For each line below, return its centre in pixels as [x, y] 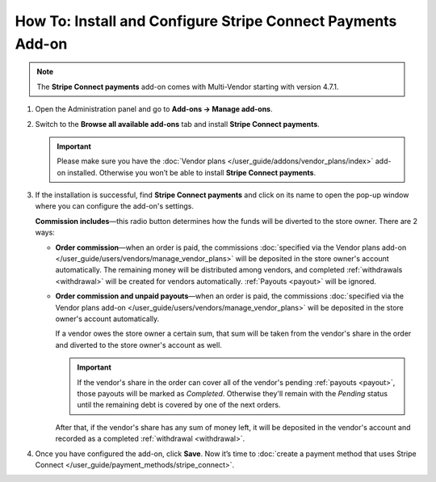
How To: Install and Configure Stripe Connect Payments [206, 21]
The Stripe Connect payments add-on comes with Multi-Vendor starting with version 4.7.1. [188, 87]
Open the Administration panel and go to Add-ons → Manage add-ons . [154, 109]
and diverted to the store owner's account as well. [138, 345]
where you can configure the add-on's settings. [114, 206]
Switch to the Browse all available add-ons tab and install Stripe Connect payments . [178, 124]
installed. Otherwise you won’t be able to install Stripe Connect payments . [192, 172]
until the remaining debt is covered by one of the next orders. [179, 405]
